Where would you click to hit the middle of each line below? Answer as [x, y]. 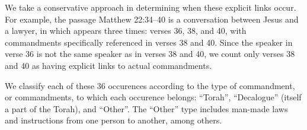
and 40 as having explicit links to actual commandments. [108, 65]
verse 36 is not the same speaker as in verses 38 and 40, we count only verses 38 [150, 54]
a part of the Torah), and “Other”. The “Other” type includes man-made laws [146, 108]
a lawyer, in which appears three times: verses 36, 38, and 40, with [126, 31]
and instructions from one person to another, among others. [113, 120]
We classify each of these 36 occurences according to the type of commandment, [150, 85]
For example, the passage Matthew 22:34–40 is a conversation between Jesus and [152, 19]
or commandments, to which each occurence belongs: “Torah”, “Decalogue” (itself [153, 97]
